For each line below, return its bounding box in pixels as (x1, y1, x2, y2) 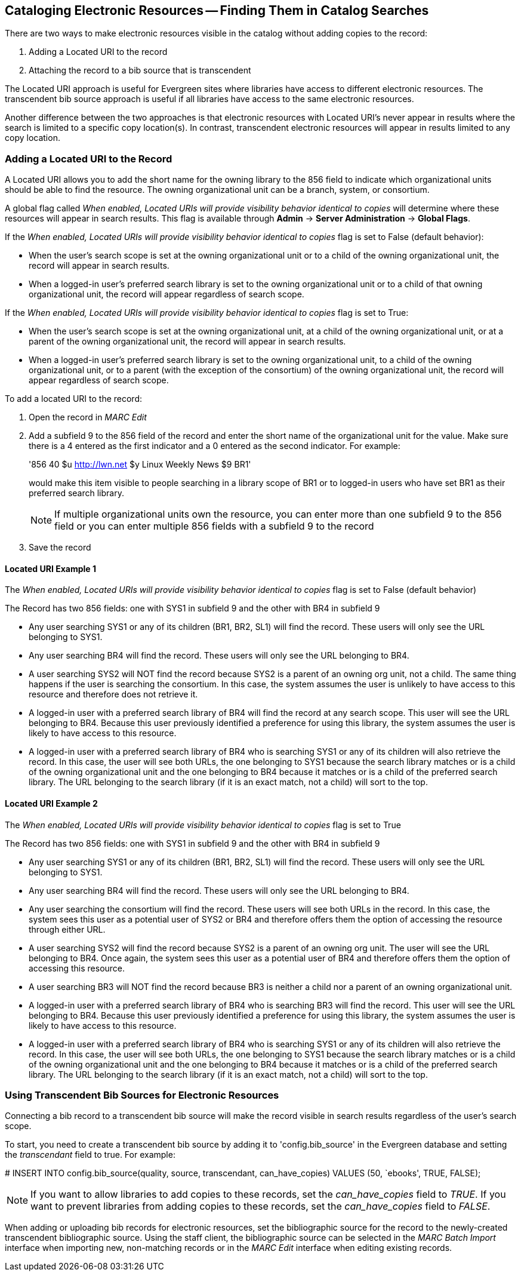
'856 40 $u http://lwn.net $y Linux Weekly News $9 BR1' (29, 459, 251, 470)
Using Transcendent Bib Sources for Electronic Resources (5, 1089, 279, 1101)
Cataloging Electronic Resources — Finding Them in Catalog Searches (5, 3, 429, 18)
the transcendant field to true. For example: (5, 1149, 175, 1160)
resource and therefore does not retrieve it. (29, 689, 198, 700)
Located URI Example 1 (5, 563, 96, 574)
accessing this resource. (29, 963, 125, 973)
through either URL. (29, 924, 106, 934)
